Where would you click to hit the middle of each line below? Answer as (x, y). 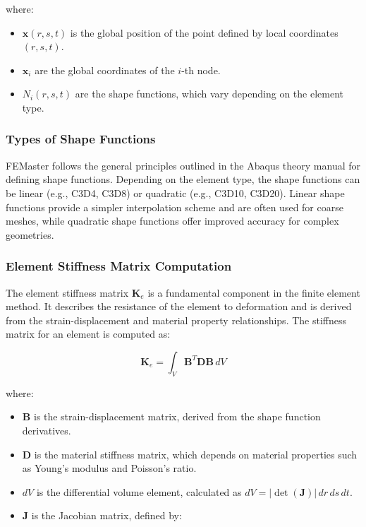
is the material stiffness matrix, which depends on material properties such (196, 454)
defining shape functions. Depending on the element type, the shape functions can (183, 179)
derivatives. (47, 430)
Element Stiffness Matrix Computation (119, 266)
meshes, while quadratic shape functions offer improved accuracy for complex (172, 221)
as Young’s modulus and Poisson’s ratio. (109, 468)
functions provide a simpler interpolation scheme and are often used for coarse (175, 207)
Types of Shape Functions (81, 139)
